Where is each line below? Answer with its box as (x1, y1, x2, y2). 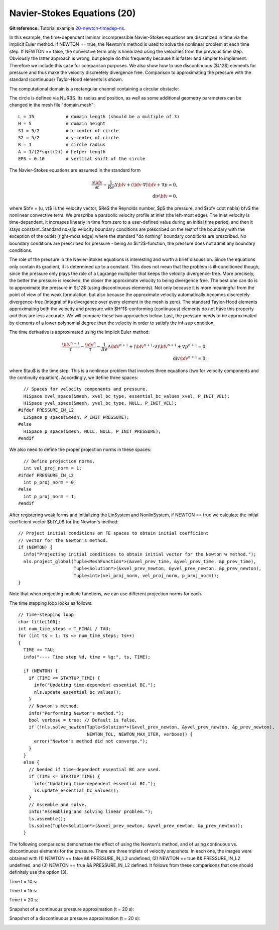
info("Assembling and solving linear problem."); (28, 809, 153, 814)
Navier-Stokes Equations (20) (9, 8, 136, 19)
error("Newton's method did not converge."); (34, 738, 148, 744)
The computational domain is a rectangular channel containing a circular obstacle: (9, 85, 179, 91)
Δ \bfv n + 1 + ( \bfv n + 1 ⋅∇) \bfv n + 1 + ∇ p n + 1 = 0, (107, 343, 207, 349)
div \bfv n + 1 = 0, (173, 355, 207, 361)
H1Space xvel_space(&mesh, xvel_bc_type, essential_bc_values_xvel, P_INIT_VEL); (23, 393, 230, 399)
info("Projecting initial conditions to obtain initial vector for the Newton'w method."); (23, 551, 256, 557)
